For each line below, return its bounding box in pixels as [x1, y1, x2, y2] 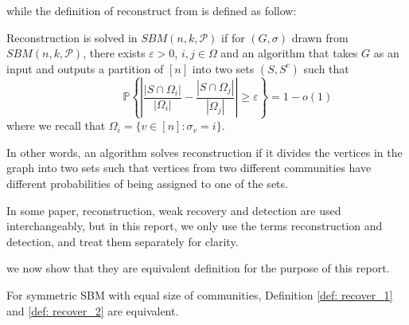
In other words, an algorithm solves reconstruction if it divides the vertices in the [6, 143, 403, 160]
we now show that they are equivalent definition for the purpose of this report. [6, 260, 390, 276]
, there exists [83, 45, 146, 61]
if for [221, 29, 245, 45]
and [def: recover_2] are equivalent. [6, 302, 179, 319]
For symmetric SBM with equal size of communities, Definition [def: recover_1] [6, 287, 393, 303]
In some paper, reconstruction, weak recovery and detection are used [6, 202, 341, 218]
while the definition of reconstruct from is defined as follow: [6, 2, 297, 18]
